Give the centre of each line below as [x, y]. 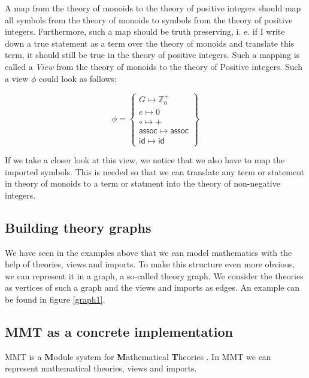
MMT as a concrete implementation [119, 331]
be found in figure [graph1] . [55, 299]
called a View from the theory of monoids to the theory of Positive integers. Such [154, 66]
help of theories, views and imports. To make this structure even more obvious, [150, 264]
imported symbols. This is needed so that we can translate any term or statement [154, 171]
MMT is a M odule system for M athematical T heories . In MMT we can [138, 356]
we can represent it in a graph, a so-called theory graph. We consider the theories [154, 275]
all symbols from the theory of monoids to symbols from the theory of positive [149, 19]
